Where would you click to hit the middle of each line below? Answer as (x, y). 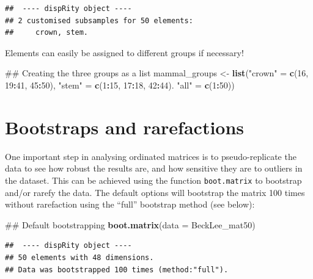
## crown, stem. (47, 33)
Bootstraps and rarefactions (125, 127)
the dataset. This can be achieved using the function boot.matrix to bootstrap (153, 180)
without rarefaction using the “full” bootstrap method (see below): (130, 204)
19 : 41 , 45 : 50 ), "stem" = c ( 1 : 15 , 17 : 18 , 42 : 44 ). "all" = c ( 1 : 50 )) (120, 85)
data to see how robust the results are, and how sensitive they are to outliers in (154, 168)
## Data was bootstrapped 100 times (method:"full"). (117, 270)
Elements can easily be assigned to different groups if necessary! (124, 52)
